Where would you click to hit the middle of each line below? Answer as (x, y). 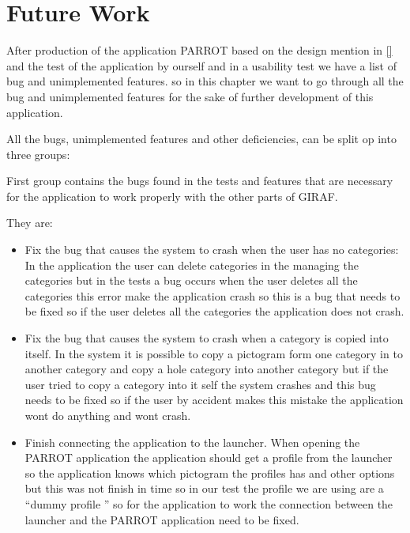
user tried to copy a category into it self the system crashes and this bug (200, 384)
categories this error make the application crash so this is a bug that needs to (213, 295)
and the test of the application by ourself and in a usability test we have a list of (201, 65)
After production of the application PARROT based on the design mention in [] (199, 50)
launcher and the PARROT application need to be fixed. (162, 519)
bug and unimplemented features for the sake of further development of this (190, 96)
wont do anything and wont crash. (108, 415)
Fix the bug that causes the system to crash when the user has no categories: (212, 249)
